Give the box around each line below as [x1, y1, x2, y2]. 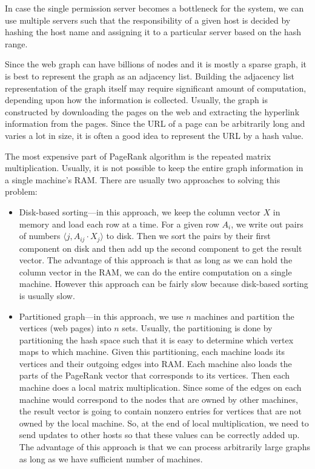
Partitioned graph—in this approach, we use [19, 309, 184, 322]
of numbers [19, 229, 61, 242]
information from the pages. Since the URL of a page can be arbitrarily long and [5, 117, 305, 130]
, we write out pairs [231, 217, 303, 230]
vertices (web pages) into [19, 322, 111, 334]
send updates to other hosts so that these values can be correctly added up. [19, 428, 300, 441]
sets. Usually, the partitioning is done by [122, 322, 273, 334]
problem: [5, 185, 38, 198]
